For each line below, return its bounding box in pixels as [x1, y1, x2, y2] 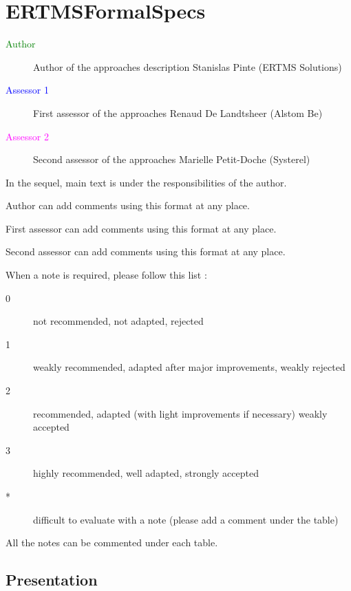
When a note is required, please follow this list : [6, 268, 207, 282]
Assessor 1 [6, 83, 49, 97]
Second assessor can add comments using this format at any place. [6, 244, 286, 259]
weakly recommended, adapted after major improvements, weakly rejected [33, 360, 345, 374]
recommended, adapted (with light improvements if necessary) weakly [33, 406, 328, 420]
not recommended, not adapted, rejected [33, 314, 204, 328]
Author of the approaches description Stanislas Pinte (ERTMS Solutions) [33, 59, 342, 74]
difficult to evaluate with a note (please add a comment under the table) [33, 512, 339, 526]
